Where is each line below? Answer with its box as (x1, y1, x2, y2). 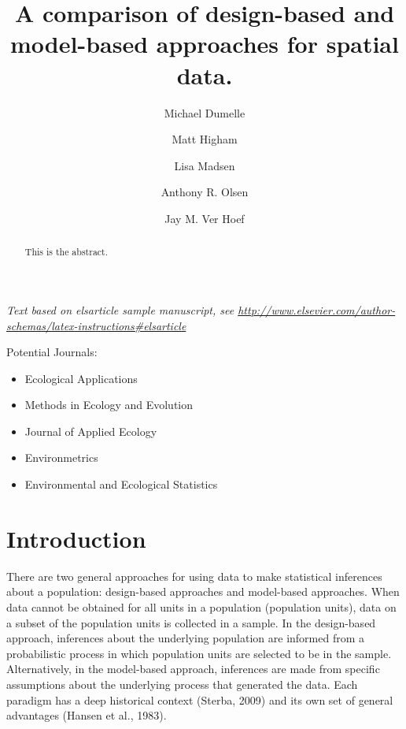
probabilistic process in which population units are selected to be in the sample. (6, 645, 392, 661)
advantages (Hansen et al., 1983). (6, 707, 167, 723)
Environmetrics (24, 449, 98, 466)
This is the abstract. (24, 245, 109, 258)
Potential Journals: (6, 344, 98, 360)
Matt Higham (172, 131, 238, 147)
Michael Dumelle (164, 104, 245, 121)
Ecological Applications (24, 370, 138, 386)
